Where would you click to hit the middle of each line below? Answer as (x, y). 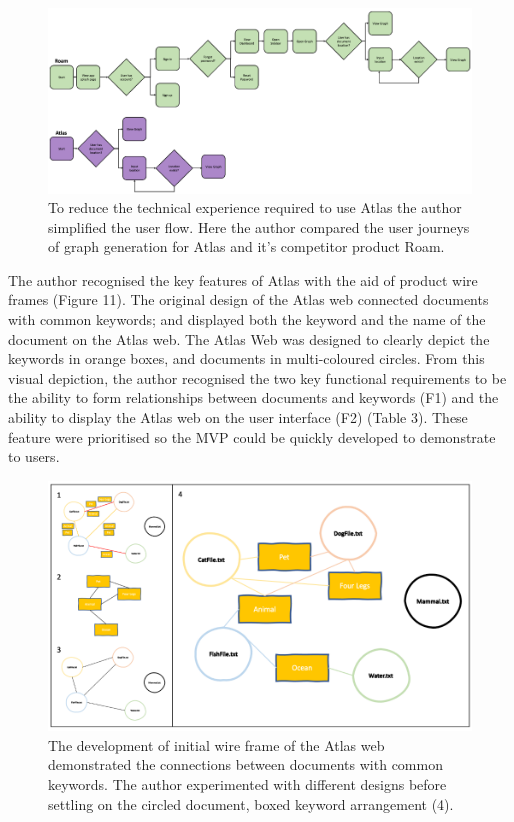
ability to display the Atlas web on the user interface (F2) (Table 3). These (238, 417)
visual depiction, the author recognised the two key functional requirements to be (257, 377)
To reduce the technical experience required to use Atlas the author (255, 207)
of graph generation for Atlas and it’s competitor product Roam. (246, 246)
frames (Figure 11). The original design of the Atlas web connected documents (248, 299)
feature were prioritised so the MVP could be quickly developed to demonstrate (252, 436)
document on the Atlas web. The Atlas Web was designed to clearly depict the (249, 338)
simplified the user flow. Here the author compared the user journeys (259, 226)
